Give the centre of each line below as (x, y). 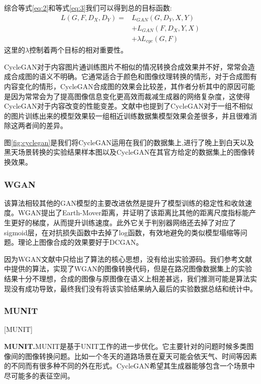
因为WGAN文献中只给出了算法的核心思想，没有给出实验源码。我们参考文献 (128, 259)
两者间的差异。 (42, 125)
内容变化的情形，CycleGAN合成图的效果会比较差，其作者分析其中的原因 (122, 86)
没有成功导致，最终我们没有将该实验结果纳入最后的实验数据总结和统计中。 (134, 288)
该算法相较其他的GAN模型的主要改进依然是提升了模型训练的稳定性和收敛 (124, 203)
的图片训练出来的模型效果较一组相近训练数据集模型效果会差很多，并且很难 (127, 115)
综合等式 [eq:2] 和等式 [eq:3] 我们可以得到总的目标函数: (88, 8)
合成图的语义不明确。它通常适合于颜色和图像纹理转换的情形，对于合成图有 (134, 76)
